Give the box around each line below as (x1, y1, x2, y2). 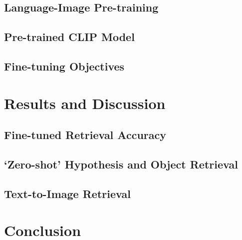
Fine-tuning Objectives (4, 58, 125, 73)
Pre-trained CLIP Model (4, 29, 135, 44)
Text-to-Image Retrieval (4, 185, 131, 201)
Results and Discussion (4, 92, 166, 113)
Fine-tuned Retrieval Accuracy (4, 127, 166, 142)
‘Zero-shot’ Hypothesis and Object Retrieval (4, 156, 238, 171)
